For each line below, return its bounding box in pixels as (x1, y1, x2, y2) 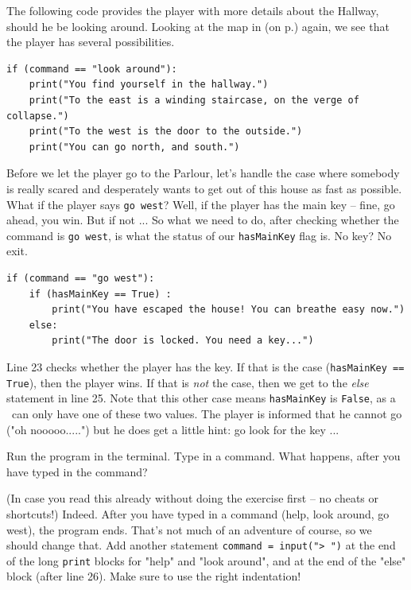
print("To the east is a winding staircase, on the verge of (29, 94, 359, 106)
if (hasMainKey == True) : (29, 288, 172, 300)
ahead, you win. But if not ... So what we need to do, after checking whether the (6, 212, 399, 228)
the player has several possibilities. (6, 33, 175, 50)
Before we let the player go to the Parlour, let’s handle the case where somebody (6, 165, 400, 181)
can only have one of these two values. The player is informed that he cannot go (11, 405, 402, 421)
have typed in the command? (6, 463, 148, 479)
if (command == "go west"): (6, 273, 155, 285)
